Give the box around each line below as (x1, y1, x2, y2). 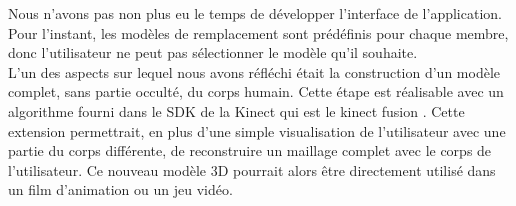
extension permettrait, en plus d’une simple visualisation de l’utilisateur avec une (8, 120, 506, 141)
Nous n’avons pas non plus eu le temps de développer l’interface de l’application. (8, 3, 502, 23)
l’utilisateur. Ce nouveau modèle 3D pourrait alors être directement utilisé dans (8, 159, 496, 180)
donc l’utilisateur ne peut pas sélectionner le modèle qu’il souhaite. (8, 42, 418, 63)
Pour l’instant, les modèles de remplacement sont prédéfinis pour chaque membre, (8, 22, 509, 43)
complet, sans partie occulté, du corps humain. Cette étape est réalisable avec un (8, 81, 504, 102)
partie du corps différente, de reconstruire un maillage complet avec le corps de (8, 140, 492, 161)
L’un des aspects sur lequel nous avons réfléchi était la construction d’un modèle (8, 61, 500, 82)
